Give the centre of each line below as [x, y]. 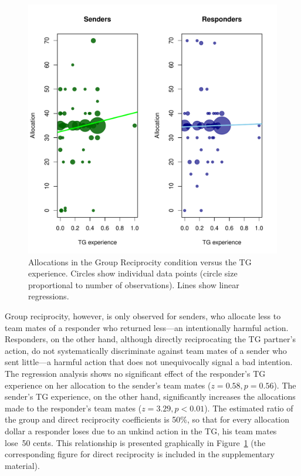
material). [22, 465]
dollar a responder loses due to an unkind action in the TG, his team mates [141, 431]
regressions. [49, 296]
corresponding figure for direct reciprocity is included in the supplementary [140, 454]
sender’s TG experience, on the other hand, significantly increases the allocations [150, 396]
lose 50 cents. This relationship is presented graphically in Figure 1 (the [135, 442]
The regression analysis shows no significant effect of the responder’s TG [135, 373]
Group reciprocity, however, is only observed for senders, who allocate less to [143, 315]
